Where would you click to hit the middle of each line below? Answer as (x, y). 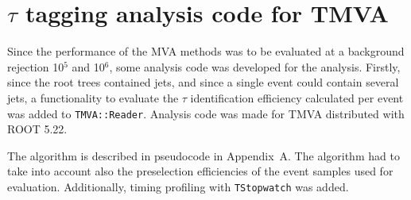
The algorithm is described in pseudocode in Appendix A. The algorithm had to (204, 155)
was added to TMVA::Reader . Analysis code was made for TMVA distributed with (206, 113)
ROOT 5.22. (37, 129)
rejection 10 (36, 66)
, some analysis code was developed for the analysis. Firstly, (255, 66)
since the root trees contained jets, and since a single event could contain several (203, 82)
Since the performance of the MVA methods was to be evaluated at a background (206, 51)
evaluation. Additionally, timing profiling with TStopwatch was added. (178, 186)
